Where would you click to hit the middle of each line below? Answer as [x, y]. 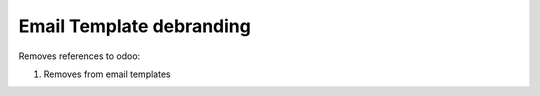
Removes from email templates [107, 74]
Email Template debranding [135, 26]
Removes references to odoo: [79, 56]
